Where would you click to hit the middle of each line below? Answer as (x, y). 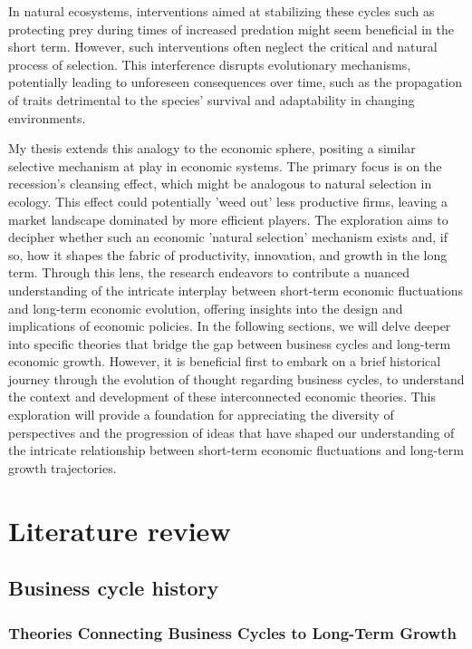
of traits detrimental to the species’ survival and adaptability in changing (212, 99)
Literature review (120, 530)
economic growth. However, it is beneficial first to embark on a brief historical (225, 361)
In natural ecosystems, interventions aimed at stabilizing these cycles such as (222, 11)
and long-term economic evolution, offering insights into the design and (206, 308)
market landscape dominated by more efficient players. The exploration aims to (228, 219)
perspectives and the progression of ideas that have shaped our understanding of (231, 432)
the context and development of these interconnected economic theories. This (222, 397)
